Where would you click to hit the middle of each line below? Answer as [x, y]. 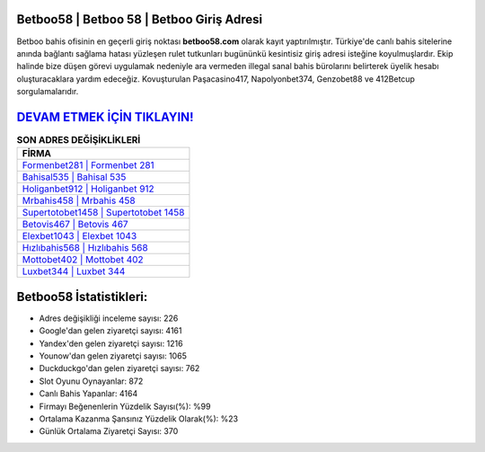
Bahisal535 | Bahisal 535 [74, 177]
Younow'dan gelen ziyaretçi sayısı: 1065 [113, 356]
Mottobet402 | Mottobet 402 [83, 260]
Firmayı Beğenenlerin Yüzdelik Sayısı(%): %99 [125, 406]
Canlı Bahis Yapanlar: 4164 [88, 394]
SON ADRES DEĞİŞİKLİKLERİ [79, 140]
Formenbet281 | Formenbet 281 [88, 165]
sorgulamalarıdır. [48, 92]
